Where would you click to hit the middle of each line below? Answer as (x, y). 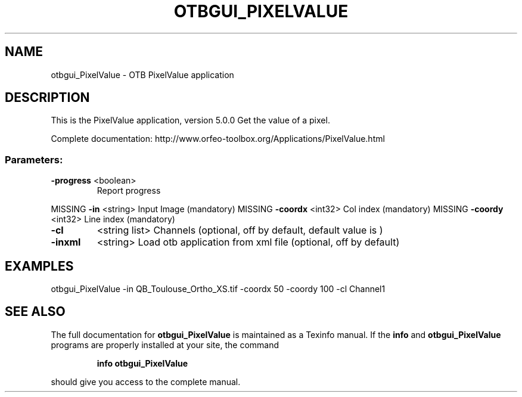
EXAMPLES (39, 266)
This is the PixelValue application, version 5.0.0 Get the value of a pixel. (190, 120)
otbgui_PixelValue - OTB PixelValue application (142, 75)
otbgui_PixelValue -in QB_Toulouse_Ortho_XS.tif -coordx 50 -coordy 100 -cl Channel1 (218, 289)
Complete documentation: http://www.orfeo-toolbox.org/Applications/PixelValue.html (218, 139)
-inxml (66, 242)
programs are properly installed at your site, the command (165, 345)
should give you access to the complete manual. (146, 382)
